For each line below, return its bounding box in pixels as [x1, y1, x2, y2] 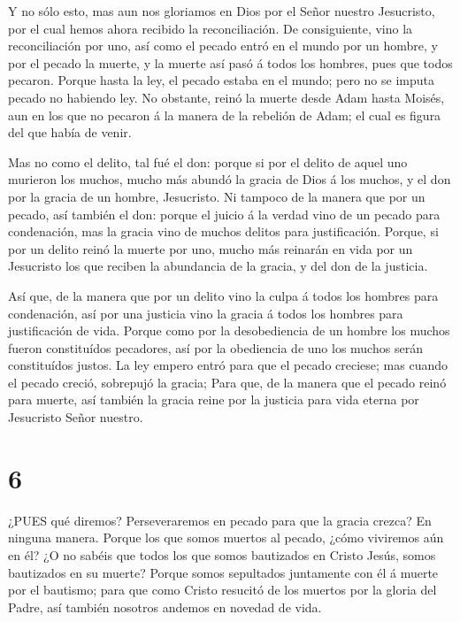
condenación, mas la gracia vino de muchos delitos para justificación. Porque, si [8, 222, 439, 241]
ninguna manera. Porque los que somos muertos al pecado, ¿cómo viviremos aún [8, 528, 444, 547]
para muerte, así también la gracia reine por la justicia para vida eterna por [8, 390, 419, 409]
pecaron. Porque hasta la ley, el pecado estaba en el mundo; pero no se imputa [8, 71, 434, 89]
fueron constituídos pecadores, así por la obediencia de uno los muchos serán [8, 338, 423, 357]
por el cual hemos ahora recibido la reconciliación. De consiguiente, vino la [8, 19, 413, 37]
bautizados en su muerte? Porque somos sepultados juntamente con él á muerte [8, 563, 439, 581]
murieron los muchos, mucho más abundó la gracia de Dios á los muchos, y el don [8, 170, 451, 188]
